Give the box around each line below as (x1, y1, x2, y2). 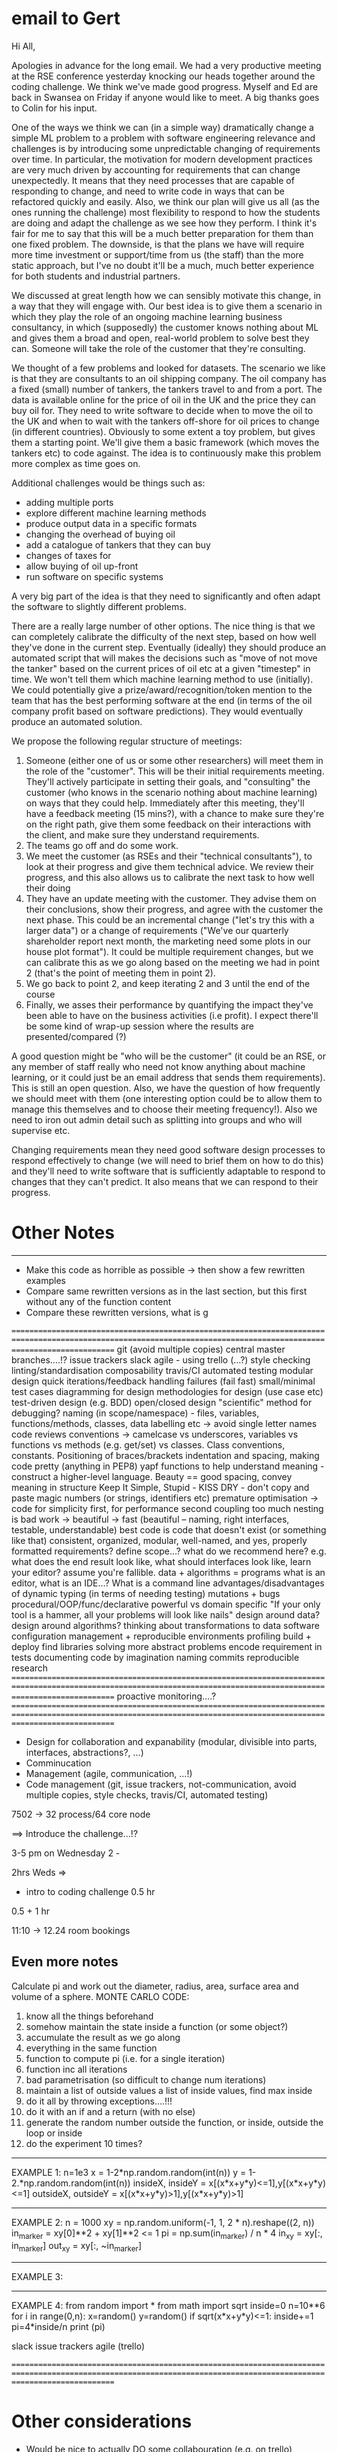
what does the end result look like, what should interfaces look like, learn (11, 1555, 312, 1567)
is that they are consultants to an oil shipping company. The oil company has (11, 372, 328, 384)
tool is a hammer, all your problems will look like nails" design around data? (11, 1608, 321, 1621)
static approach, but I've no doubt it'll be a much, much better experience (11, 259, 315, 271)
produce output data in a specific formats (25, 517, 198, 529)
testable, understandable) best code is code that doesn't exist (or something (11, 1523, 327, 1536)
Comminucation (25, 1757, 92, 1769)
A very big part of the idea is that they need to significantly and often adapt (11, 590, 321, 602)
